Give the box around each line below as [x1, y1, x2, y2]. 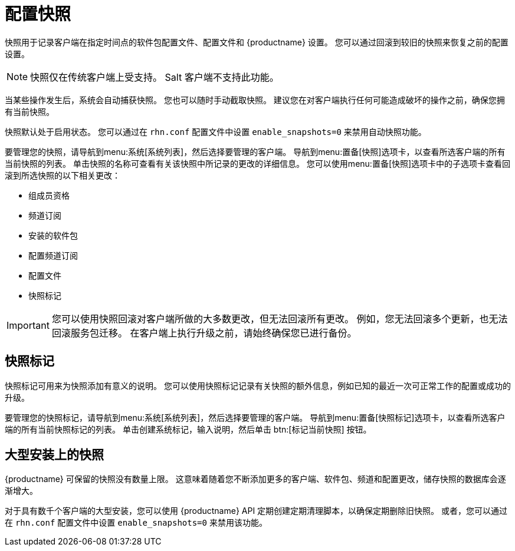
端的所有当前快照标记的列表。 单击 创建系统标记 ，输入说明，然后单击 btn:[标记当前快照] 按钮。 [5, 424, 372, 434]
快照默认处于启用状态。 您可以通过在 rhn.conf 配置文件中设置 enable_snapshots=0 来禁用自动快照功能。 [5, 126, 427, 137]
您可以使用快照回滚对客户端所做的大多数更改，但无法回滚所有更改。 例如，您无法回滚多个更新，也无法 [51, 312, 508, 325]
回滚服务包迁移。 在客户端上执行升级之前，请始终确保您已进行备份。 [51, 326, 357, 339]
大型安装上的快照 [5, 447, 104, 463]
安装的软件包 [28, 230, 78, 240]
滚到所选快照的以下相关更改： [5, 170, 120, 180]
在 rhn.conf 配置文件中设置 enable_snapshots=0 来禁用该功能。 [5, 517, 267, 528]
